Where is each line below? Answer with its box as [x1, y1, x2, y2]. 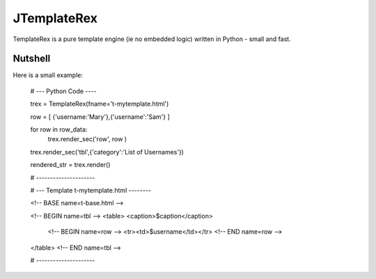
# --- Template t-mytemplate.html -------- [30, 186, 151, 194]
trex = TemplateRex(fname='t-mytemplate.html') [30, 99, 169, 108]
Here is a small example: [13, 71, 84, 79]
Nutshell [13, 53, 51, 65]
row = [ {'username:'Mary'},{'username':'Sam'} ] [30, 112, 170, 121]
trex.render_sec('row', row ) [47, 135, 127, 143]
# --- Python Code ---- [30, 87, 97, 95]
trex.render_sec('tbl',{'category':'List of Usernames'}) [30, 148, 185, 156]
